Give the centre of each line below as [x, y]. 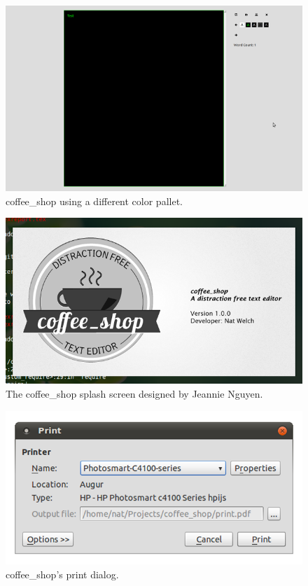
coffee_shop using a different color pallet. [94, 201]
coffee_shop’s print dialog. [62, 574]
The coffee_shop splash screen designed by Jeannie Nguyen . [134, 393]
